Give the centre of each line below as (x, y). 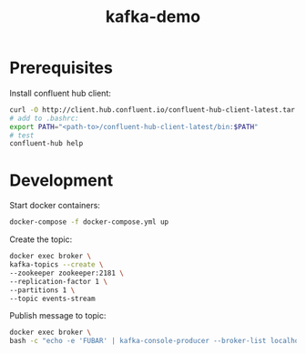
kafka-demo (153, 17)
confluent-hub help (46, 144)
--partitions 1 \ (42, 290)
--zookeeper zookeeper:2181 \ (67, 273)
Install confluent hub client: (61, 93)
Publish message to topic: (58, 316)
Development (61, 180)
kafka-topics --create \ (56, 265)
